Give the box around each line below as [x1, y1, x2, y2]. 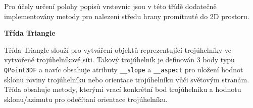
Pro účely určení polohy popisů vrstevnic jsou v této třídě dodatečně [4, 1, 217, 11]
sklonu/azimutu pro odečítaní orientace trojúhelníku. [4, 93, 168, 104]
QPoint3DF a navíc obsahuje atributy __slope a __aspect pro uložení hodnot [4, 64, 243, 74]
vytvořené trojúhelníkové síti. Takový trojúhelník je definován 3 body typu [4, 54, 235, 65]
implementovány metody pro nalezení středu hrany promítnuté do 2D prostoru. [4, 11, 249, 21]
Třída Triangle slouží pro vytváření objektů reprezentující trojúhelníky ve [4, 44, 232, 55]
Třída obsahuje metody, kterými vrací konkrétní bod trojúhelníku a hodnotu [4, 84, 241, 94]
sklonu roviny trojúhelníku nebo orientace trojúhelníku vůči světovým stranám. [4, 74, 249, 84]
